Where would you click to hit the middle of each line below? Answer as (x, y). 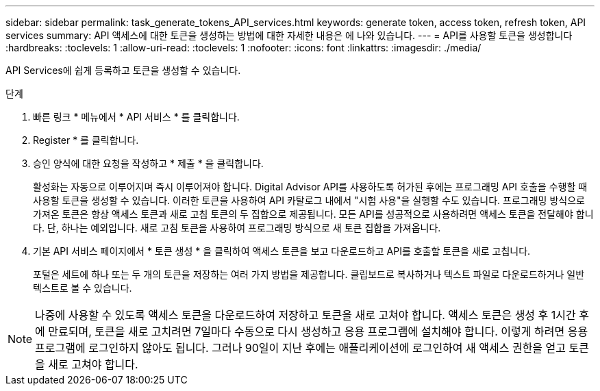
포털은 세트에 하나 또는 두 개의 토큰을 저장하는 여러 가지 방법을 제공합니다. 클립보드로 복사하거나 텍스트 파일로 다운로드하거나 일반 (309, 274)
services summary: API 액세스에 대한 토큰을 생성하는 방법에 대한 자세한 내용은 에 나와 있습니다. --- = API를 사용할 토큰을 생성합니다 (289, 35)
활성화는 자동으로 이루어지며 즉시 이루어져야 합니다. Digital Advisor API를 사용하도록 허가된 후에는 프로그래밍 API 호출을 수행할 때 (310, 187)
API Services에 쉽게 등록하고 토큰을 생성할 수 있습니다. (123, 70)
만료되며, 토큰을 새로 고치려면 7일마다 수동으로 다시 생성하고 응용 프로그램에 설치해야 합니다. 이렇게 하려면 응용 (318, 331)
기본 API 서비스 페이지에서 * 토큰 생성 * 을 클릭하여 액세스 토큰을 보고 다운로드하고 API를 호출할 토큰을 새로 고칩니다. (282, 251)
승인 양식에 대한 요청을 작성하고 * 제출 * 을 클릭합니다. (148, 163)
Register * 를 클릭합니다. (86, 140)
